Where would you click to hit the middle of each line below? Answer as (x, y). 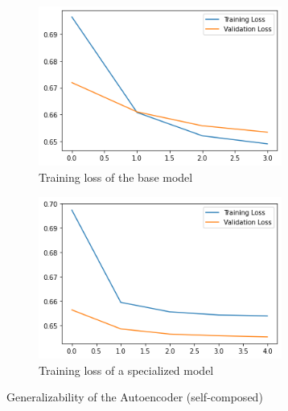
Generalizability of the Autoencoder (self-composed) (135, 397)
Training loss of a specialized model (126, 370)
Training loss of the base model (116, 177)
